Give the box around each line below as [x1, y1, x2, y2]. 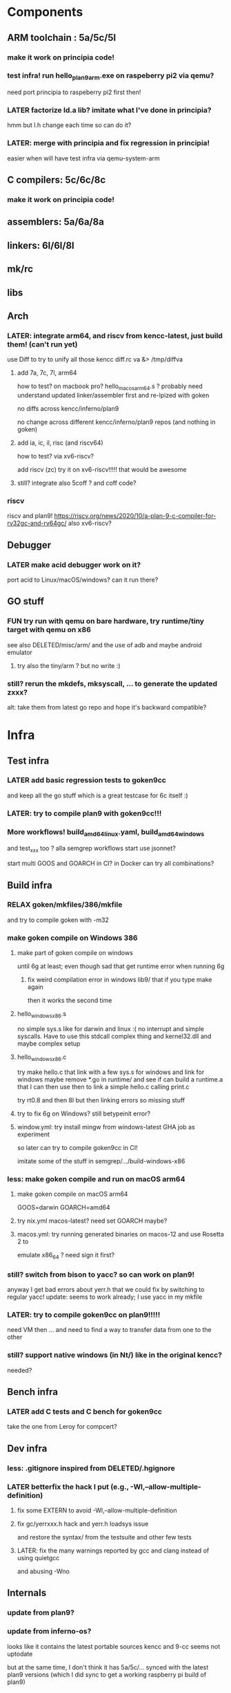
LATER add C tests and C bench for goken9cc [7, 1407, 162, 1416]
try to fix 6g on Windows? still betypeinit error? [17, 1109, 150, 1118]
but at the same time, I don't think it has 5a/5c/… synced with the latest [7, 1663, 209, 1671]
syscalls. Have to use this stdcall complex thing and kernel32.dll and [17, 1032, 212, 1040]
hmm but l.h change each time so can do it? [7, 121, 132, 129]
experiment [17, 1130, 50, 1138]
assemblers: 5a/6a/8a [7, 216, 105, 228]
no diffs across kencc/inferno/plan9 [17, 405, 119, 413]
